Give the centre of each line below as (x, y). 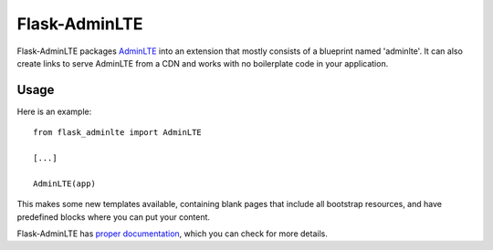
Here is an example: (54, 111)
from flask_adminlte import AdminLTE (118, 133)
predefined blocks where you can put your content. (113, 217)
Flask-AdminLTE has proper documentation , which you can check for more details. (172, 234)
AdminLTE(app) (64, 183)
